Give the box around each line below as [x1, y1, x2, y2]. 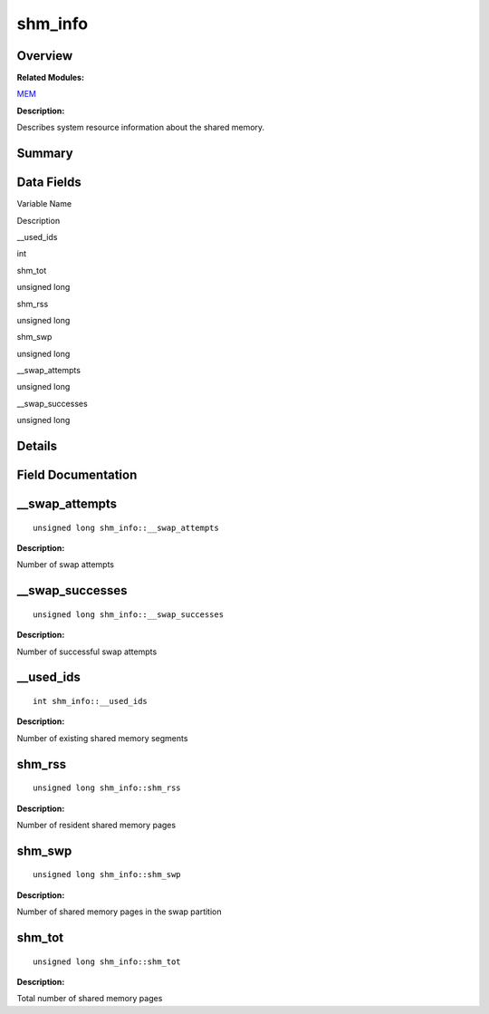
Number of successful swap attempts [16, 646, 158, 657]
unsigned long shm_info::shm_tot [33, 956, 181, 967]
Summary [16, 146, 73, 161]
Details [16, 439, 58, 454]
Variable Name [16, 198, 72, 209]
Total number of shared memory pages [16, 993, 163, 1004]
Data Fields [16, 175, 81, 190]
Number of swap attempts [16, 559, 115, 570]
